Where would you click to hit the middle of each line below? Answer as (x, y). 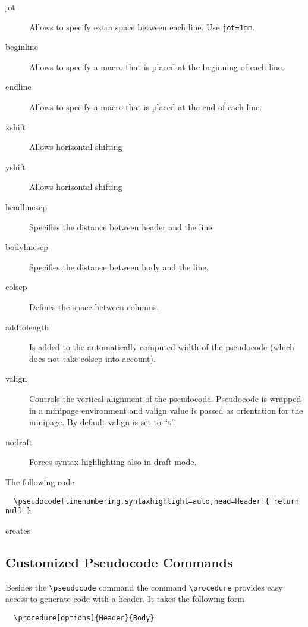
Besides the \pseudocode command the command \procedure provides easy (144, 587)
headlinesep (26, 207)
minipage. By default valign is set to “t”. (103, 422)
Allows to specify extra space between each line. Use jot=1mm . (142, 26)
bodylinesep (27, 247)
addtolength (27, 327)
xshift (16, 127)
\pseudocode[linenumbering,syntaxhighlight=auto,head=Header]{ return (156, 501)
